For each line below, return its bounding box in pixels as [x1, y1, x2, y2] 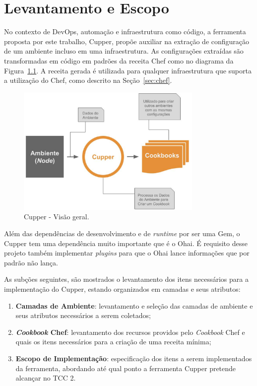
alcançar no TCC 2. [15, 373, 76, 383]
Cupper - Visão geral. [24, 211, 89, 222]
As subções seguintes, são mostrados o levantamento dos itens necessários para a [4, 274, 249, 284]
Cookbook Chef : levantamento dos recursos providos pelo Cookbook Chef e [15, 326, 245, 337]
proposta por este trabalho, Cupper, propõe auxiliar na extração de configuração [4, 36, 250, 46]
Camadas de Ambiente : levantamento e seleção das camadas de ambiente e [15, 300, 253, 311]
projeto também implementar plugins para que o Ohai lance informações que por [4, 248, 250, 258]
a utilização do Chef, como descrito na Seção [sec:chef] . [4, 75, 172, 85]
